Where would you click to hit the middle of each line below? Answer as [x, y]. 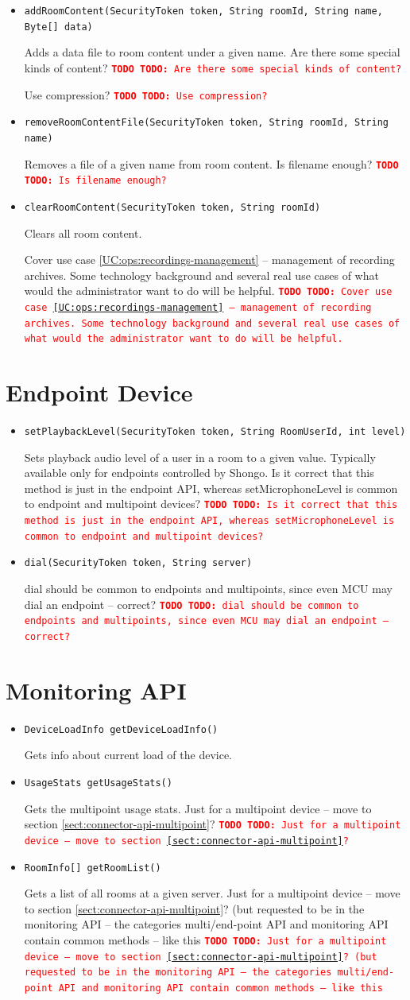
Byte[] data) [58, 27]
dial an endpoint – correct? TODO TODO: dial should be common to [191, 604]
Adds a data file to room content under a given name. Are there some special [212, 52]
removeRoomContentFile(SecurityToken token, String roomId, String [206, 123]
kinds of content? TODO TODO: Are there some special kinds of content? [213, 67]
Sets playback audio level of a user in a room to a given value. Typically [200, 457]
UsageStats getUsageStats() [98, 783]
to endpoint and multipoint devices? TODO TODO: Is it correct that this [211, 504]
